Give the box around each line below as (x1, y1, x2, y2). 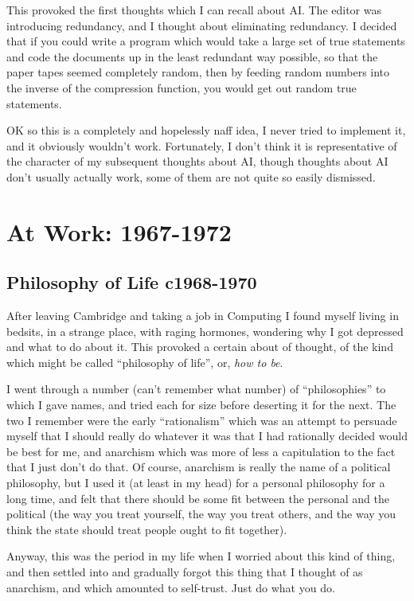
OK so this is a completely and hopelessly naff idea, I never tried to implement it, (6, 122, 406, 139)
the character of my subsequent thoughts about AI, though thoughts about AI (6, 153, 389, 170)
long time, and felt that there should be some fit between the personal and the (6, 490, 389, 506)
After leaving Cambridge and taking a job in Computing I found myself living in (6, 307, 399, 324)
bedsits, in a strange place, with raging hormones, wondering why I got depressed (6, 322, 404, 339)
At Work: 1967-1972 (6, 215, 232, 248)
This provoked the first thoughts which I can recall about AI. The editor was (6, 2, 382, 18)
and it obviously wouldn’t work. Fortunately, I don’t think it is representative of (6, 137, 397, 154)
